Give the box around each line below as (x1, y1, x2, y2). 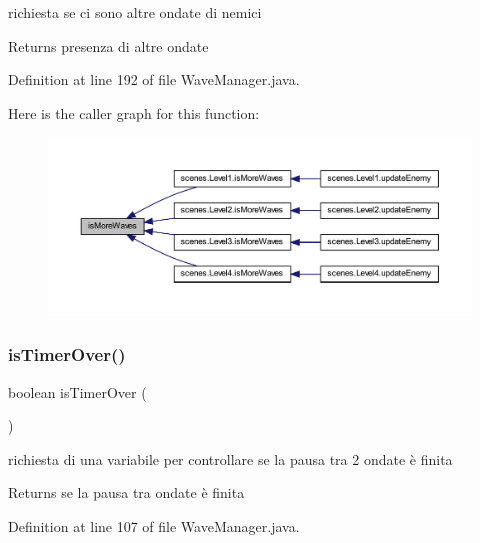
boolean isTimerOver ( (8, 381, 147, 402)
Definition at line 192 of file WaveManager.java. (8, 69, 300, 90)
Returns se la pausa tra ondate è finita (8, 482, 245, 503)
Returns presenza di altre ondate (8, 35, 209, 56)
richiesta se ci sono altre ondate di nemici (8, 2, 262, 22)
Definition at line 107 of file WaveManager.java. (8, 516, 300, 537)
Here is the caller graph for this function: (8, 102, 260, 123)
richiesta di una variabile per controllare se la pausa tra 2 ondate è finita (8, 448, 453, 469)
